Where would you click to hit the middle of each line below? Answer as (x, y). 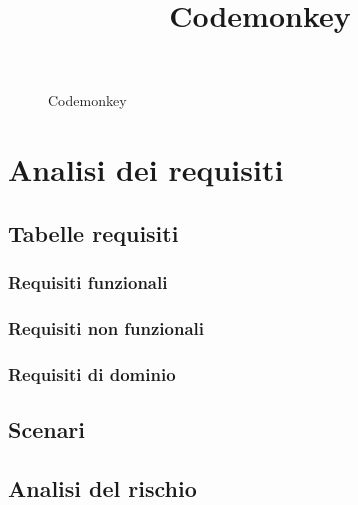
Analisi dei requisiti (146, 169)
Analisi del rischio (102, 487)
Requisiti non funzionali (106, 327)
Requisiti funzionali (88, 282)
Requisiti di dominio (92, 373)
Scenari (47, 429)
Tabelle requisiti (93, 232)
